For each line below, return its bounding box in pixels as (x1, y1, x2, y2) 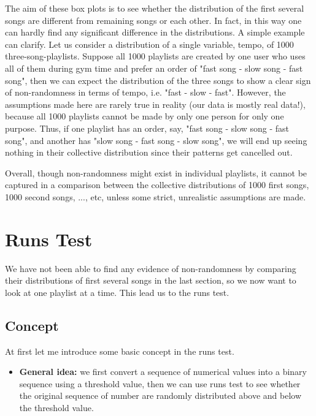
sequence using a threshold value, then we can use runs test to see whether (19, 377, 301, 390)
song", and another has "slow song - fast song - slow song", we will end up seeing (5, 134, 307, 146)
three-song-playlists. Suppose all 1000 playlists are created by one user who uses (5, 50, 306, 62)
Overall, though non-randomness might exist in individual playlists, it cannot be (5, 166, 307, 179)
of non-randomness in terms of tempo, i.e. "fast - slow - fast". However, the (5, 86, 286, 99)
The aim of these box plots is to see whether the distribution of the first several (5, 2, 304, 14)
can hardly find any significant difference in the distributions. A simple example (5, 26, 305, 39)
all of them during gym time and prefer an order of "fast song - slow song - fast (5, 61, 303, 74)
